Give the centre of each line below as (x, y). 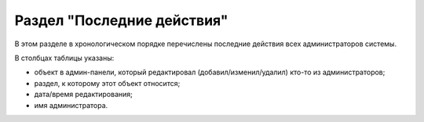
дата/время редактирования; (84, 95)
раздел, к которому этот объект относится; (107, 83)
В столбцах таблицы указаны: (64, 58)
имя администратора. (71, 105)
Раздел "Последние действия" (121, 20)
